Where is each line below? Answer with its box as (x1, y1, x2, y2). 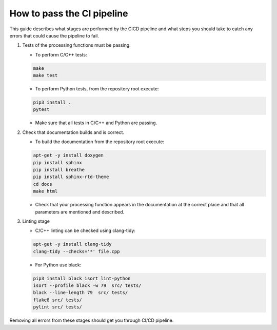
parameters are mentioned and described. (35, 208, 125, 215)
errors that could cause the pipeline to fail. (9, 32, 100, 38)
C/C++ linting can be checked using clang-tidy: (35, 227, 136, 234)
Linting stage (22, 218, 50, 224)
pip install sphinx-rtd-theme (33, 174, 109, 180)
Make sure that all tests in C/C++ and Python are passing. (35, 120, 157, 126)
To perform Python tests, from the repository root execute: (35, 86, 159, 92)
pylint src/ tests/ (33, 304, 82, 310)
